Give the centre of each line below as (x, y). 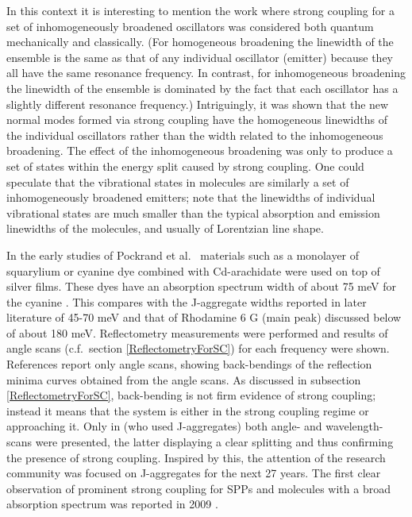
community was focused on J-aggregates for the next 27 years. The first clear (194, 473)
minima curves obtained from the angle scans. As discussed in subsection (184, 379)
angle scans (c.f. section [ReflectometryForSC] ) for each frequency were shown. (198, 348)
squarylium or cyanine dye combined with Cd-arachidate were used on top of (193, 270)
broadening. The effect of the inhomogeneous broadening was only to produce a (200, 150)
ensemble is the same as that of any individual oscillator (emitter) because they (200, 57)
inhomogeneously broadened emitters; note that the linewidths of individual (191, 197)
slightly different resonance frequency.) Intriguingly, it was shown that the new (198, 104)
